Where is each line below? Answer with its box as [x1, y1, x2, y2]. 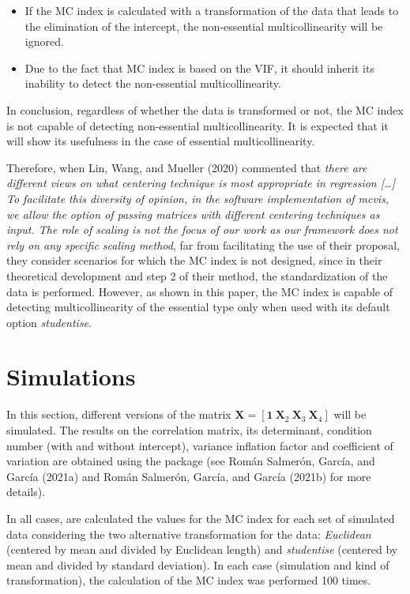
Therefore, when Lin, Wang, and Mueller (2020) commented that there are [6, 159, 367, 175]
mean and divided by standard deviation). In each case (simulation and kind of [6, 556, 389, 573]
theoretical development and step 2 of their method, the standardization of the [6, 267, 388, 284]
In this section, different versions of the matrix [6, 406, 231, 423]
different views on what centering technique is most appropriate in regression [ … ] [6, 175, 395, 191]
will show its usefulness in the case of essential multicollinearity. [6, 133, 315, 149]
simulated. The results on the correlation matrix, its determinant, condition [6, 422, 372, 438]
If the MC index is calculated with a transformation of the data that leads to [24, 2, 399, 18]
